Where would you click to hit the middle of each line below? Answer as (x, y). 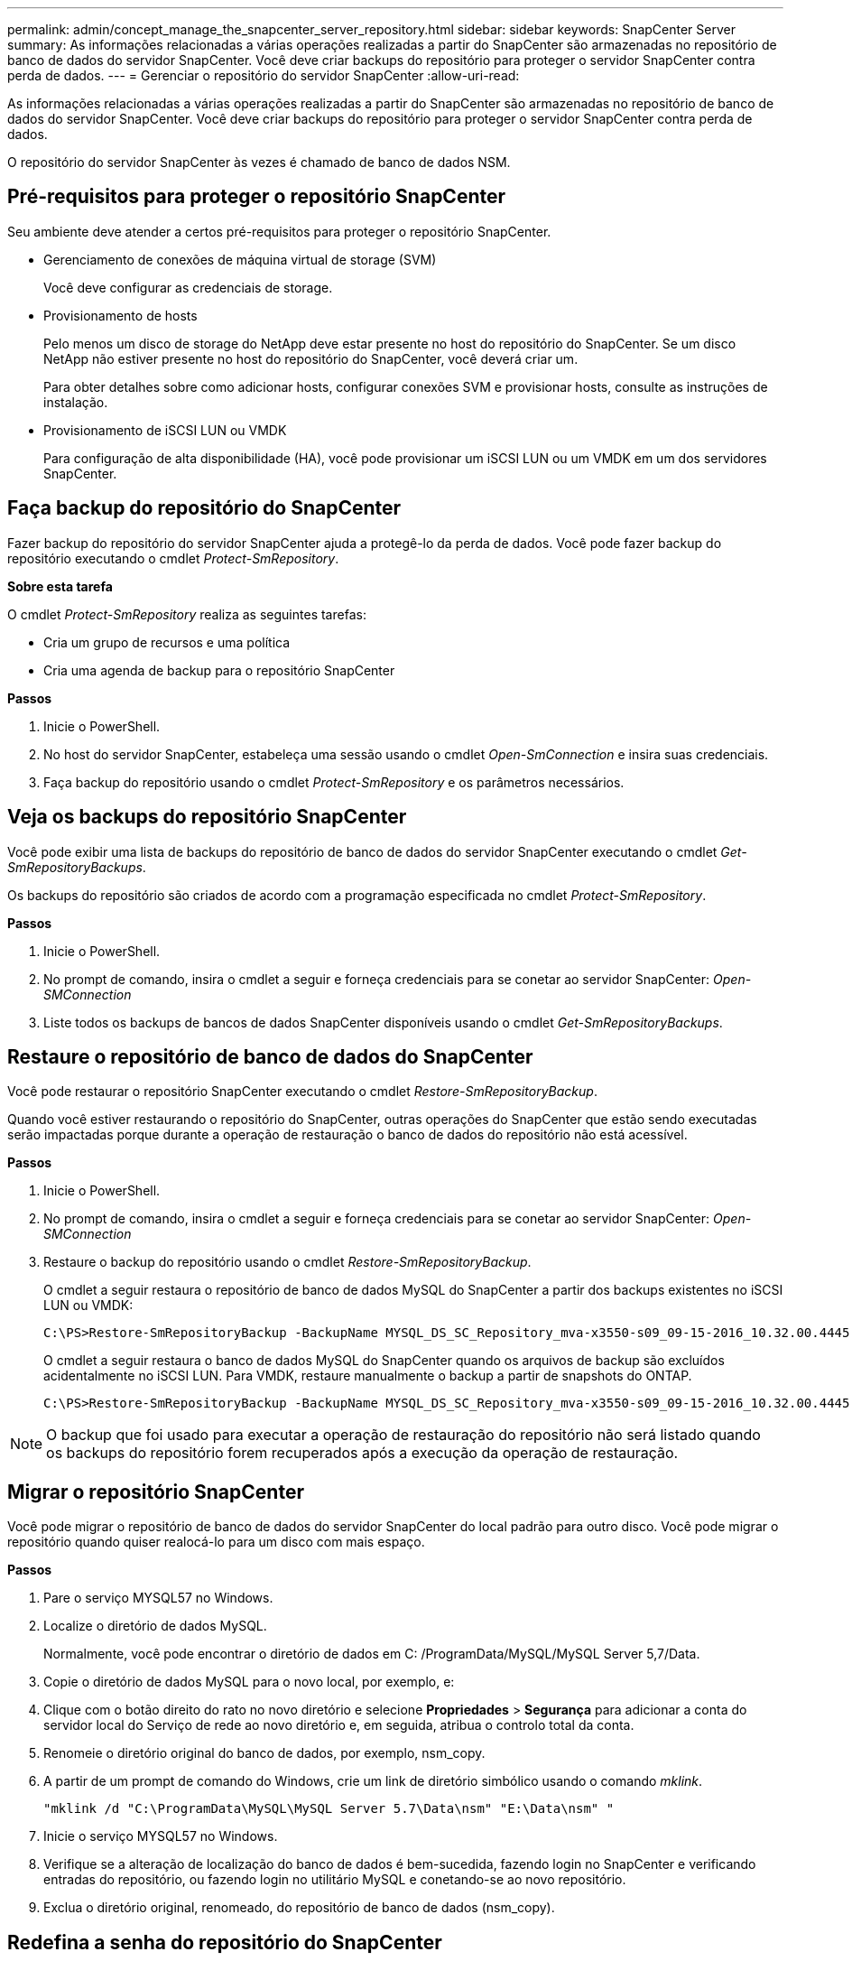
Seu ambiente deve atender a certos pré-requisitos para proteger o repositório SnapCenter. (279, 231)
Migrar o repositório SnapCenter (156, 1492)
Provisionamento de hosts (120, 315)
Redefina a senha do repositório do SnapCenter (225, 1942)
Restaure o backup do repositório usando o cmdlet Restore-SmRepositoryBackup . (287, 1262)
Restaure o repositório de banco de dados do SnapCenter (270, 1056)
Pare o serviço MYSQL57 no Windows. (158, 1598)
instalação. (76, 402)
